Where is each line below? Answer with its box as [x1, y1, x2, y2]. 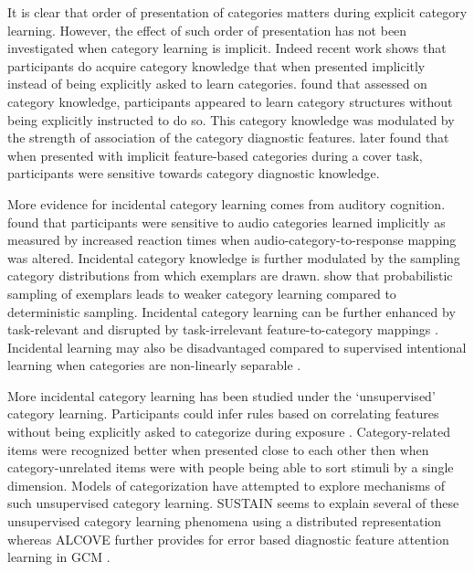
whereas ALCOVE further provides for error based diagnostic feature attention [7, 529, 449, 548]
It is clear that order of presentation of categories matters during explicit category [7, 3, 468, 21]
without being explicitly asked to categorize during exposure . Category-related [7, 422, 450, 441]
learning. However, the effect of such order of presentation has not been [7, 20, 407, 39]
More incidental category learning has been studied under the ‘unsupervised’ [7, 386, 436, 405]
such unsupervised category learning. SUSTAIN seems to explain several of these [7, 493, 459, 513]
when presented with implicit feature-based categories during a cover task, [7, 145, 423, 164]
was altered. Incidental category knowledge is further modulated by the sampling [7, 248, 460, 267]
